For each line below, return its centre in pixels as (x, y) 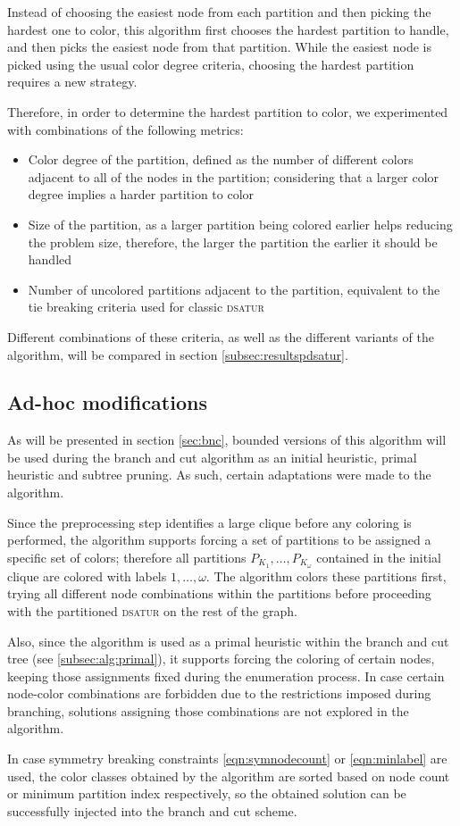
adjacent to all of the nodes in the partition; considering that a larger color (234, 176)
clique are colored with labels (87, 576)
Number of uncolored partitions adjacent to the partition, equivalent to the (234, 289)
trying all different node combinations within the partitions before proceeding (219, 593)
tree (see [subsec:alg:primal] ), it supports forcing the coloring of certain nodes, (221, 659)
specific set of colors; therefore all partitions (127, 557)
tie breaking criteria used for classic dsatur (146, 307)
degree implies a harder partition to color (141, 194)
